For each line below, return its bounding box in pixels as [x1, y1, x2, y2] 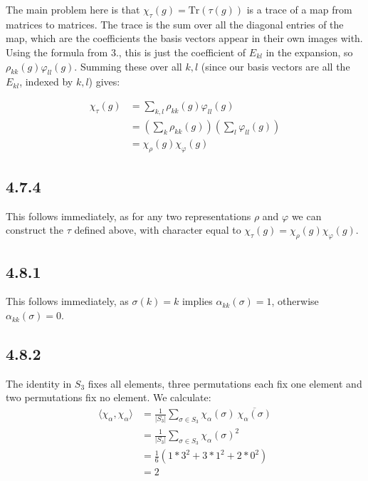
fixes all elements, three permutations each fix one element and [88, 376, 362, 391]
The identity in [6, 376, 72, 391]
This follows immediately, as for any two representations [6, 208, 251, 223]
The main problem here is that [6, 2, 140, 16]
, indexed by [19, 74, 73, 89]
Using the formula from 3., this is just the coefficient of [6, 44, 246, 59]
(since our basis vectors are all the [201, 58, 350, 73]
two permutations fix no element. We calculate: [6, 390, 211, 405]
